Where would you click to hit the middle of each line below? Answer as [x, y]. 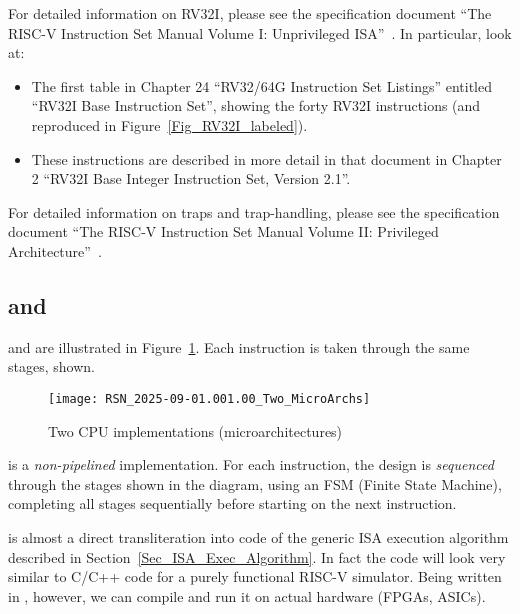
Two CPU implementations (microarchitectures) [195, 430]
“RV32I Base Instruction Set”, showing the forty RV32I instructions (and [256, 105]
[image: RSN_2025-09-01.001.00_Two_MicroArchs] [209, 398]
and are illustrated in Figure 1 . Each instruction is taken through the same [239, 346]
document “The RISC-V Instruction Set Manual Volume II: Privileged [223, 231]
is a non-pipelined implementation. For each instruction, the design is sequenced [251, 464]
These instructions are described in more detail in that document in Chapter [266, 158]
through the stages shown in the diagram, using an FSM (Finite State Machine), [255, 483]
